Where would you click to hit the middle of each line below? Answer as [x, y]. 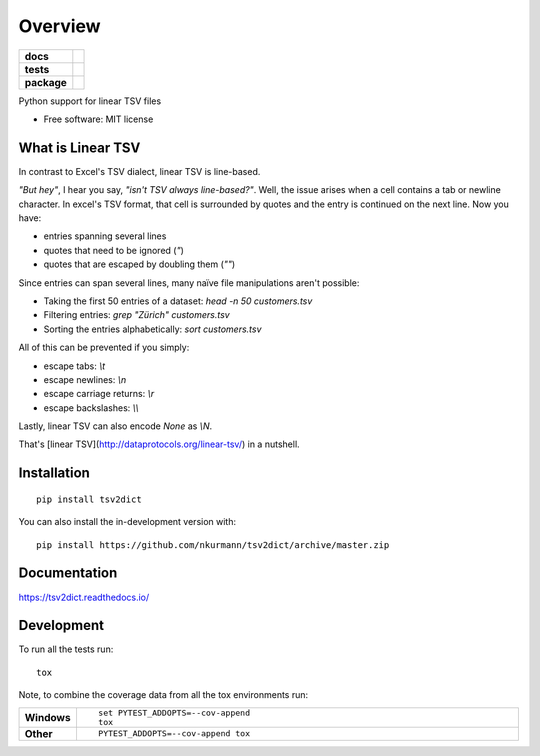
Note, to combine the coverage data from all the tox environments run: [163, 695]
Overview [59, 26]
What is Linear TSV [79, 147]
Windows [47, 717]
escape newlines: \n [85, 379]
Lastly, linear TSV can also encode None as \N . [115, 426]
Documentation [68, 573]
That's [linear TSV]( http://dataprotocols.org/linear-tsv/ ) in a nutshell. [159, 444]
